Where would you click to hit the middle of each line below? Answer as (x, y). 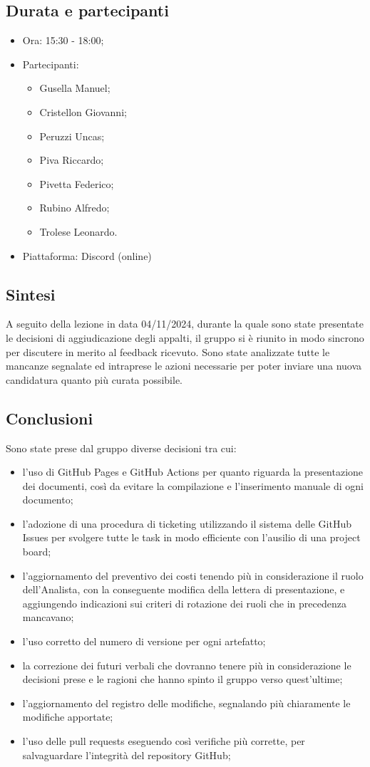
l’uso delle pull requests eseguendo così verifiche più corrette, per (164, 741)
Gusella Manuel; (75, 88)
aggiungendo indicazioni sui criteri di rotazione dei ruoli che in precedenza (184, 603)
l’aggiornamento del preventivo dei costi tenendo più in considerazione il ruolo (193, 575)
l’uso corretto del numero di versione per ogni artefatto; (144, 641)
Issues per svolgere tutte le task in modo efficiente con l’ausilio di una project (191, 537)
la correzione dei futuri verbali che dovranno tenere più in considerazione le (187, 665)
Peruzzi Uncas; (72, 136)
